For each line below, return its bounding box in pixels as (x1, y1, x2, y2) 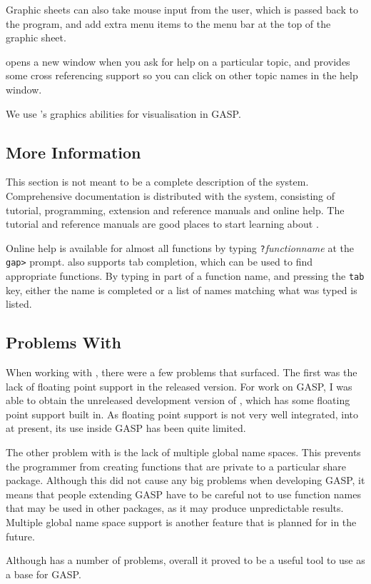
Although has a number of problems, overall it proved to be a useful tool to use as (6, 553, 365, 568)
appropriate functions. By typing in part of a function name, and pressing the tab (6, 268, 365, 283)
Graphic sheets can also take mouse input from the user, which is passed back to (6, 2, 358, 16)
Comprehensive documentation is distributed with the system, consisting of (6, 188, 335, 203)
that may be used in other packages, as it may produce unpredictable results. (6, 500, 344, 515)
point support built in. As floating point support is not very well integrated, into (6, 406, 359, 421)
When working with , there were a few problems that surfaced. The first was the (6, 365, 357, 380)
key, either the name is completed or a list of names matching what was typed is (6, 282, 357, 297)
